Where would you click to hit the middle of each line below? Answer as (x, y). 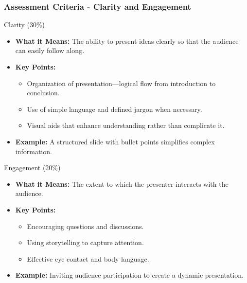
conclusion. (43, 93)
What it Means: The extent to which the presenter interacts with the (122, 184)
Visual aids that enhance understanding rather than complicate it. (126, 125)
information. (34, 151)
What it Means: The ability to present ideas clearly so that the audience (127, 41)
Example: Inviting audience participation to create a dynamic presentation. (129, 275)
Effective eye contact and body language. (88, 258)
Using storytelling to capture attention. (85, 242)
